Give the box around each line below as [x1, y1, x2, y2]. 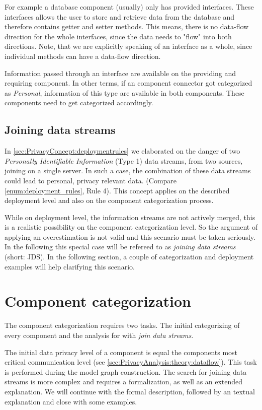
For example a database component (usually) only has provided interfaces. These [5, 2, 254, 12]
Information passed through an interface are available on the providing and [5, 67, 236, 78]
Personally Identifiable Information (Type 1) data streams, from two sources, [5, 155, 243, 166]
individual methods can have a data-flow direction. [5, 50, 161, 61]
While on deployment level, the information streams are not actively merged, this [5, 212, 255, 222]
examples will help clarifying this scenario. [5, 261, 135, 271]
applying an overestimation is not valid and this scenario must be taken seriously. [5, 231, 255, 242]
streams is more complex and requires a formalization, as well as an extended [5, 376, 243, 387]
